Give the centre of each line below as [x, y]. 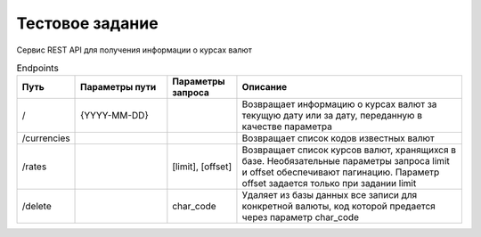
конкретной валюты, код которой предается [338, 207]
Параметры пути [118, 87]
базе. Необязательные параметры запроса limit [346, 161]
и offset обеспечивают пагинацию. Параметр [341, 172]
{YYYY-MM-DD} [114, 116]
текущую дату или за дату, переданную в [332, 116]
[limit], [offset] [202, 167]
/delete [37, 207]
